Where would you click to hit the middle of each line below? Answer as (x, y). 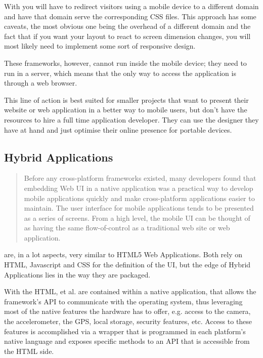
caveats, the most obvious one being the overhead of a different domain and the (127, 26)
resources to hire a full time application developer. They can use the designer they (131, 119)
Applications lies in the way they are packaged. (77, 274)
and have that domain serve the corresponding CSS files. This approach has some (130, 16)
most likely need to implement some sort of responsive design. (100, 46)
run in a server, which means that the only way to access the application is (120, 73)
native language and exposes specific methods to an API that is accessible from (127, 341)
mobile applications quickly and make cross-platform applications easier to (139, 198)
